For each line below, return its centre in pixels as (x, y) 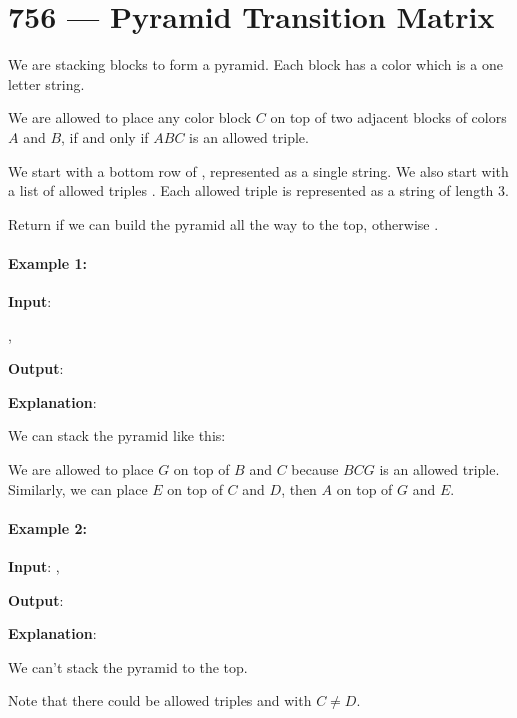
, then (299, 488)
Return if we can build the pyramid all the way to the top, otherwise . (223, 223)
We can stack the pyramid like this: (117, 435)
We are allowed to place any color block (130, 117)
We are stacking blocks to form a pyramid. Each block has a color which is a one (255, 64)
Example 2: (47, 527)
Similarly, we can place (78, 488)
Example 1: (47, 262)
